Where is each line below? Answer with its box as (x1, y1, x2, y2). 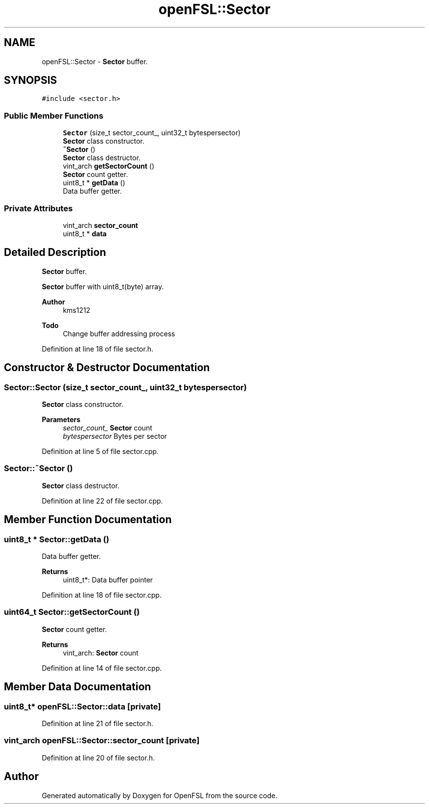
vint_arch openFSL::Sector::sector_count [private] (4, 735, 200, 746)
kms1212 (63, 305, 91, 314)
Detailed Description (4, 246, 106, 259)
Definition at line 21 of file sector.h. (42, 719, 153, 728)
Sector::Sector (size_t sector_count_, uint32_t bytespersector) (4, 382, 247, 392)
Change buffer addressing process (63, 329, 175, 338)
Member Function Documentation (4, 513, 172, 526)
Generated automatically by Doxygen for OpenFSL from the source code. (42, 791, 278, 800)
